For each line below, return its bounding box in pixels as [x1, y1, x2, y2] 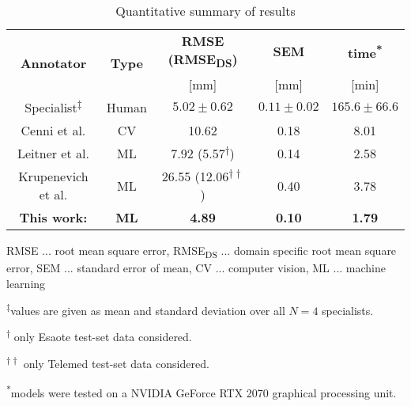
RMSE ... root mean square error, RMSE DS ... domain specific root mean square [6, 242, 397, 260]
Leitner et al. [17, 144, 89, 163]
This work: [19, 208, 88, 227]
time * [347, 40, 383, 62]
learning [6, 275, 46, 291]
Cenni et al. [21, 121, 86, 140]
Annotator [20, 53, 87, 72]
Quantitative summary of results [115, 2, 296, 20]
